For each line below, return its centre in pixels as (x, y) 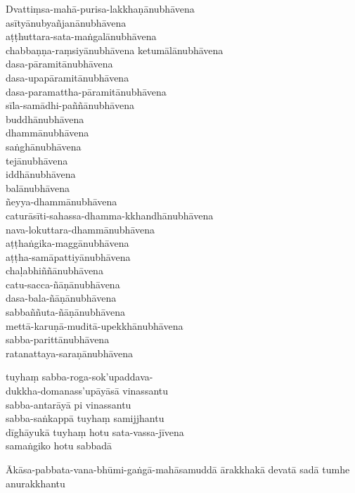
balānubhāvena (38, 187)
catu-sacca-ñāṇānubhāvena (63, 284)
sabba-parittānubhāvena (58, 339)
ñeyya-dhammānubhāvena (62, 201)
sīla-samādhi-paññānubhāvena (70, 105)
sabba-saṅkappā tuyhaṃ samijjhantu (85, 418)
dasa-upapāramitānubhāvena (67, 77)
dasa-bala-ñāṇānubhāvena (61, 298)
